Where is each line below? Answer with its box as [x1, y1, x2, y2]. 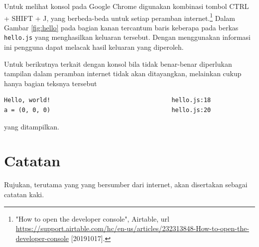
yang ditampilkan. [4, 121, 59, 131]
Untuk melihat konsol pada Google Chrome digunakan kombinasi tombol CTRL [4, 1, 249, 11]
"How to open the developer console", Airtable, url [15, 213, 169, 224]
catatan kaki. [4, 189, 44, 199]
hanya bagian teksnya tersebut [4, 78, 97, 88]
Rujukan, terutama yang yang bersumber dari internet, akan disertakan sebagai [4, 179, 248, 190]
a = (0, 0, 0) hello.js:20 [4, 107, 211, 114]
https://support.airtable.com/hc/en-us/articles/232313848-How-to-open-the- [15, 223, 250, 234]
